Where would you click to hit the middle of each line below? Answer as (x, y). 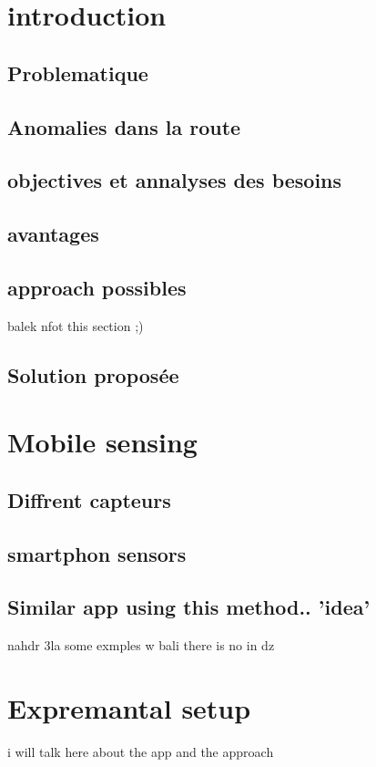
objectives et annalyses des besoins (175, 180)
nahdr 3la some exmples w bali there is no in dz (141, 645)
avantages (53, 234)
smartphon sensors (97, 553)
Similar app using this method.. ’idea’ (189, 607)
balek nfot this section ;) (76, 325)
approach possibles (97, 287)
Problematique (78, 73)
